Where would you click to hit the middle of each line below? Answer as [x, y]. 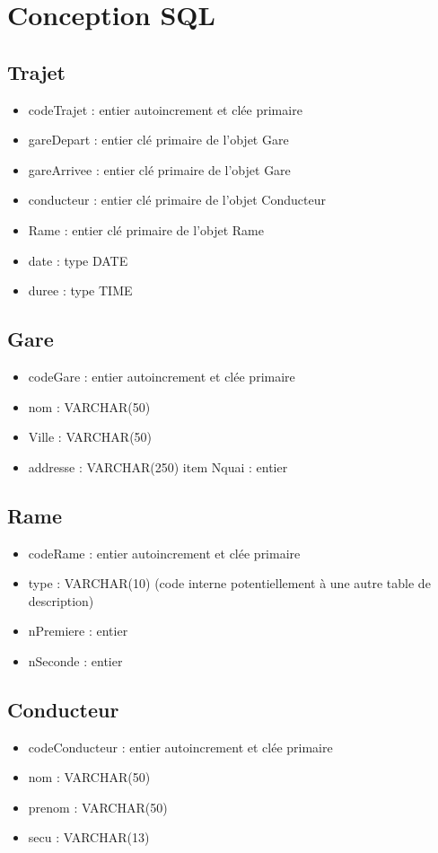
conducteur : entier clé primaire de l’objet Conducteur [177, 200]
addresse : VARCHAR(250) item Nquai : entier [158, 466]
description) [61, 600]
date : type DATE [78, 260]
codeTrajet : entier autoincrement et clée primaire [165, 109]
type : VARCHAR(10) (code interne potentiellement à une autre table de [229, 583]
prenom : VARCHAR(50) [98, 807]
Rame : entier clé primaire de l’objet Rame [146, 229]
